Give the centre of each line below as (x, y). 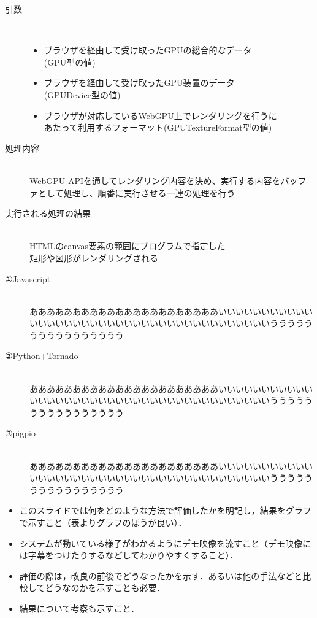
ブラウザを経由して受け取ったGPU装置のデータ (139, 83)
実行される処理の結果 (48, 213)
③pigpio (20, 433)
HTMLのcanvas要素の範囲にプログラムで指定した (128, 246)
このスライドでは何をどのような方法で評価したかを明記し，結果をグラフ (165, 510)
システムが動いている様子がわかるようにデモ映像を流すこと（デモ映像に (165, 543)
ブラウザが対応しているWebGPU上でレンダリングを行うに (160, 115)
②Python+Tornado (42, 356)
